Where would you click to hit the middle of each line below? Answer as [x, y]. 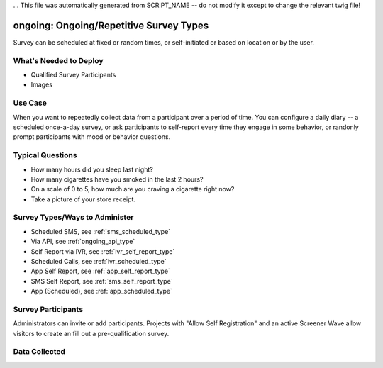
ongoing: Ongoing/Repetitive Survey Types [111, 25]
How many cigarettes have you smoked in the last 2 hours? [117, 179]
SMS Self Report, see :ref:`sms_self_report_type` [102, 281]
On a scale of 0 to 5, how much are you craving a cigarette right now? [133, 189]
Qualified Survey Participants [73, 75]
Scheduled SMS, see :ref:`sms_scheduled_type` [101, 231]
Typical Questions [45, 155]
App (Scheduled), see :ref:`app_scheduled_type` [102, 291]
